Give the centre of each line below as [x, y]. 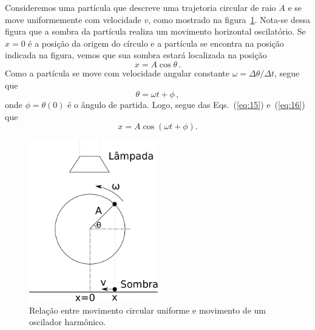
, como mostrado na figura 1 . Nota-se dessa [229, 19]
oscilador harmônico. [68, 322]
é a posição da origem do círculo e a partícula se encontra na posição [156, 43]
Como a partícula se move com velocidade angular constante [117, 72]
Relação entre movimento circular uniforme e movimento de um [147, 310]
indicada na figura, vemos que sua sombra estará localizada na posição [136, 55]
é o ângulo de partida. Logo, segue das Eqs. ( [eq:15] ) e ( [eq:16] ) [186, 105]
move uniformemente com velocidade [73, 19]
